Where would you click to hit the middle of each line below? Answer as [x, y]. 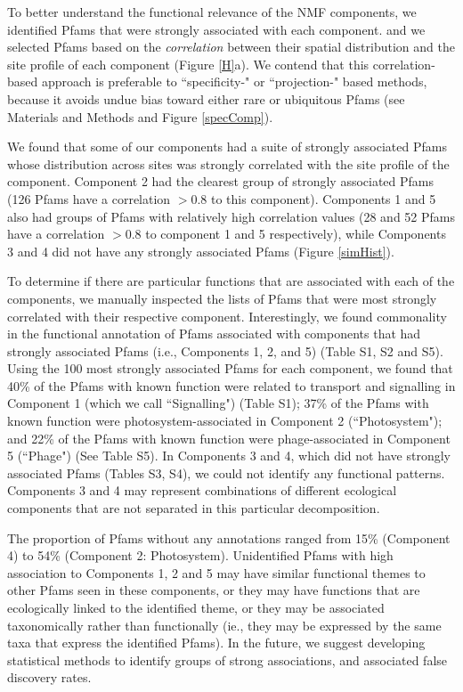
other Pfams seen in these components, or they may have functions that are [214, 590]
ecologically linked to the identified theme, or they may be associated [196, 607]
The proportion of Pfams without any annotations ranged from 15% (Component [229, 537]
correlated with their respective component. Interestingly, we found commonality [227, 316]
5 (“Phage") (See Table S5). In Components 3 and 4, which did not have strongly [229, 456]
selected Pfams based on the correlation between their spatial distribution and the [231, 47]
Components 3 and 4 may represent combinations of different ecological [202, 490]
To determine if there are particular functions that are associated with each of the [231, 281]
